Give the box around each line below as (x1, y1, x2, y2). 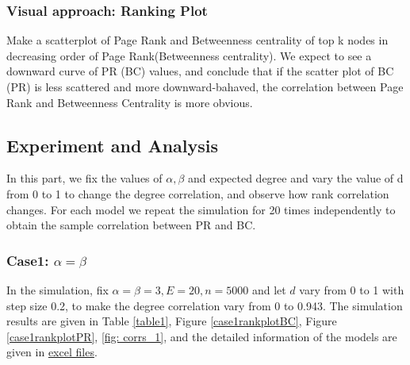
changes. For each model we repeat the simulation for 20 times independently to (6, 201, 396, 217)
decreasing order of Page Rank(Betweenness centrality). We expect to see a (6, 47, 372, 63)
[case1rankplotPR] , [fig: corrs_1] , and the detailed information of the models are (6, 328, 397, 344)
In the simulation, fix (6, 281, 109, 298)
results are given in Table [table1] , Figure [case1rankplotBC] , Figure (6, 313, 337, 329)
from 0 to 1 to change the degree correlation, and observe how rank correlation (6, 185, 389, 202)
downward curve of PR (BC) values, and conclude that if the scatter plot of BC (6, 63, 394, 79)
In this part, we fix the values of (6, 170, 163, 186)
